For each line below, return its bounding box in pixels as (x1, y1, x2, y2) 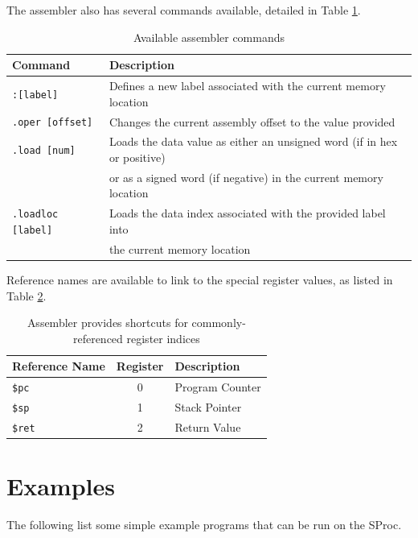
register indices (126, 329, 200, 346)
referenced (72, 329, 123, 346)
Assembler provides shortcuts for (27, 314, 188, 331)
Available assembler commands (133, 28, 285, 45)
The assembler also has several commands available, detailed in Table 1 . (6, 2, 361, 18)
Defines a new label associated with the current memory (109, 77, 386, 94)
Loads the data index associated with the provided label (109, 205, 386, 221)
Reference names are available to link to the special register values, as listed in (6, 271, 393, 288)
